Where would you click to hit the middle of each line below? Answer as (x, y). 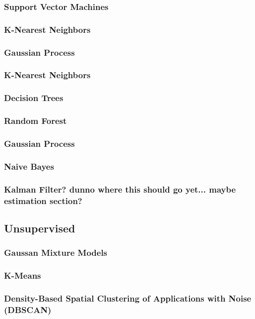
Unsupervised (40, 228)
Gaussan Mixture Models (56, 253)
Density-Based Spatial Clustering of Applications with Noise (128, 298)
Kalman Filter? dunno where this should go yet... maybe (120, 189)
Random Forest (35, 121)
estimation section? (43, 200)
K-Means (23, 275)
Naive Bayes (29, 166)
